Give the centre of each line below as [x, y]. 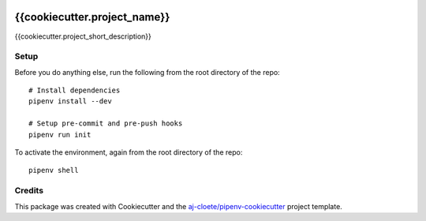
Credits [29, 191]
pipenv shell [54, 170]
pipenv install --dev [70, 101]
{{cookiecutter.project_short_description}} [83, 36]
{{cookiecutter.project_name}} [92, 17]
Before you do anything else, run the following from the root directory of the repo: [147, 72]
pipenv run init [60, 135]
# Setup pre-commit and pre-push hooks [106, 124]
